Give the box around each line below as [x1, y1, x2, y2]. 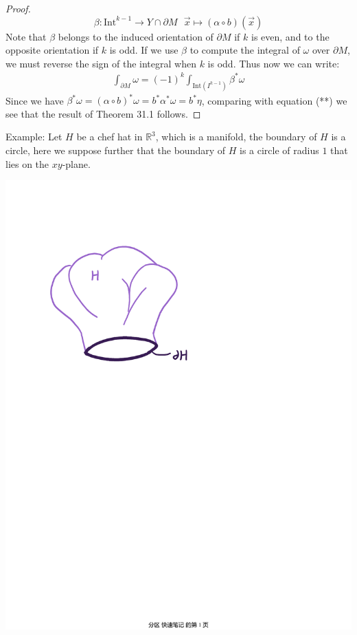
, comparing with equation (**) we [201, 93, 347, 107]
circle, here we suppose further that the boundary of [5, 143, 226, 158]
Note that [5, 29, 47, 43]
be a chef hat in [76, 129, 143, 144]
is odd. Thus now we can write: [207, 56, 340, 70]
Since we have [5, 93, 64, 107]
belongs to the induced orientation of [58, 29, 214, 43]
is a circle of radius [240, 143, 319, 158]
